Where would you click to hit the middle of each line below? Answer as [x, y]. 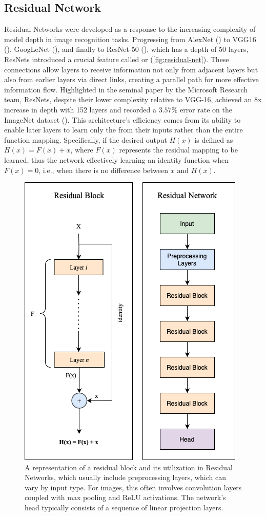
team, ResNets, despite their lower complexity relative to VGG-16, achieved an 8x [133, 99]
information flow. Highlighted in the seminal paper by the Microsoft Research [126, 89]
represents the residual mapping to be [178, 150]
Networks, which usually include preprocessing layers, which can [125, 477]
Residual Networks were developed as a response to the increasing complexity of [130, 29]
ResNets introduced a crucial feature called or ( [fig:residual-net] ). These [117, 59]
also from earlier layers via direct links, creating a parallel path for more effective [131, 79]
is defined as [214, 139]
